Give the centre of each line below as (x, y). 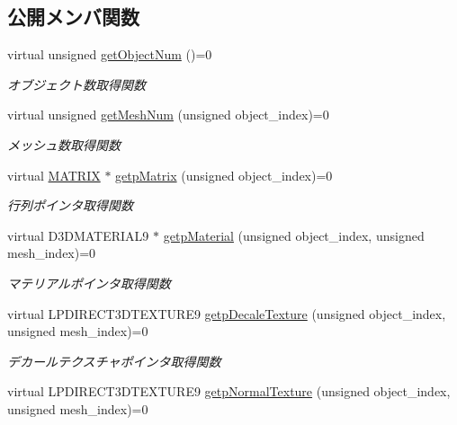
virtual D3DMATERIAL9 (78, 235)
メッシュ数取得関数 (64, 144)
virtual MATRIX (54, 175)
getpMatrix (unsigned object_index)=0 (224, 175)
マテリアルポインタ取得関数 (89, 283)
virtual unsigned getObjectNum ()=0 (110, 54)
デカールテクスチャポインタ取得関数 (114, 361)
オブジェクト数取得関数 (76, 84)
